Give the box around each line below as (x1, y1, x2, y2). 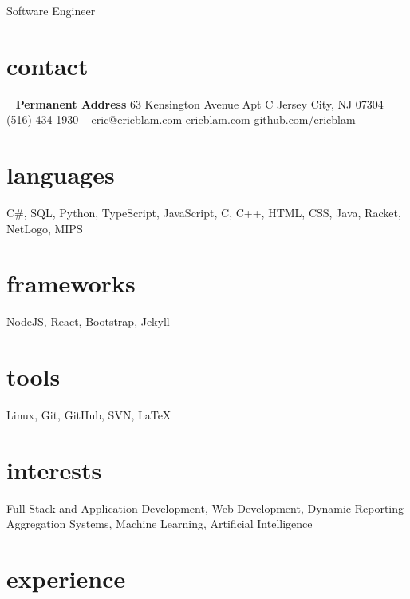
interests (6, 453, 102, 486)
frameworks (6, 267, 136, 299)
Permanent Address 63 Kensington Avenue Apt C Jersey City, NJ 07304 (15, 95, 384, 112)
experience (6, 562, 126, 595)
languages (6, 158, 115, 191)
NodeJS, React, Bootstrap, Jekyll (6, 313, 170, 330)
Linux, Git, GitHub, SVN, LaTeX (6, 407, 171, 423)
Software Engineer (6, 2, 96, 18)
